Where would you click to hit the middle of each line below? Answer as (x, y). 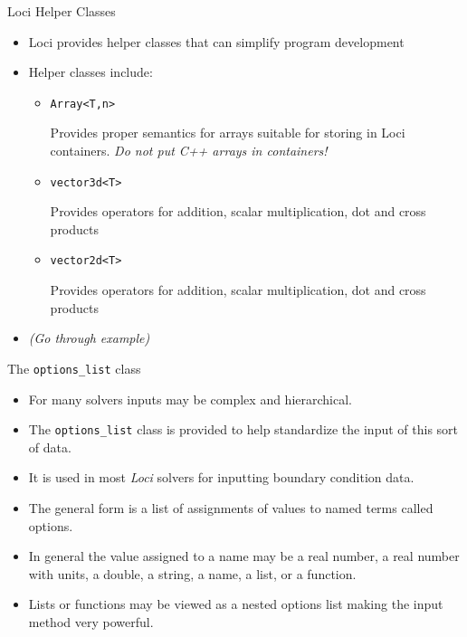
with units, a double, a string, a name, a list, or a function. (192, 573)
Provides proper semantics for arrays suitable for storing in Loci (228, 133)
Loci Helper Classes (62, 11)
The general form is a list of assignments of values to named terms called (231, 508)
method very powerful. (91, 621)
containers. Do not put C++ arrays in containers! (189, 151)
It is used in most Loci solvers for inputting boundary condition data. (221, 477)
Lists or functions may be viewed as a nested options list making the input (236, 604)
